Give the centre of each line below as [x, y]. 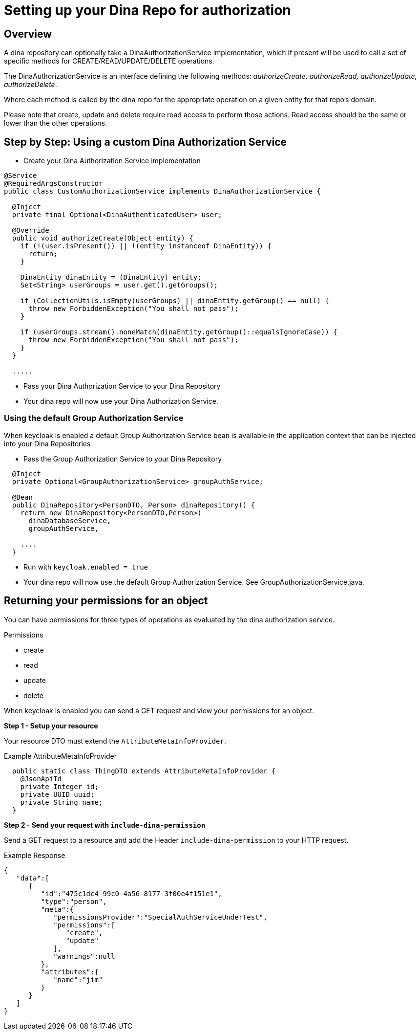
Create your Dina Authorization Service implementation [112, 161]
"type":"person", [74, 901]
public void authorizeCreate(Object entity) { [103, 238]
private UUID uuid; [57, 794]
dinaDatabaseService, [70, 520]
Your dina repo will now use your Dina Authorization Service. [121, 401]
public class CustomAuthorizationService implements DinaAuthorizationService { [163, 191]
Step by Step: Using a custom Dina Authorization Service [146, 142]
